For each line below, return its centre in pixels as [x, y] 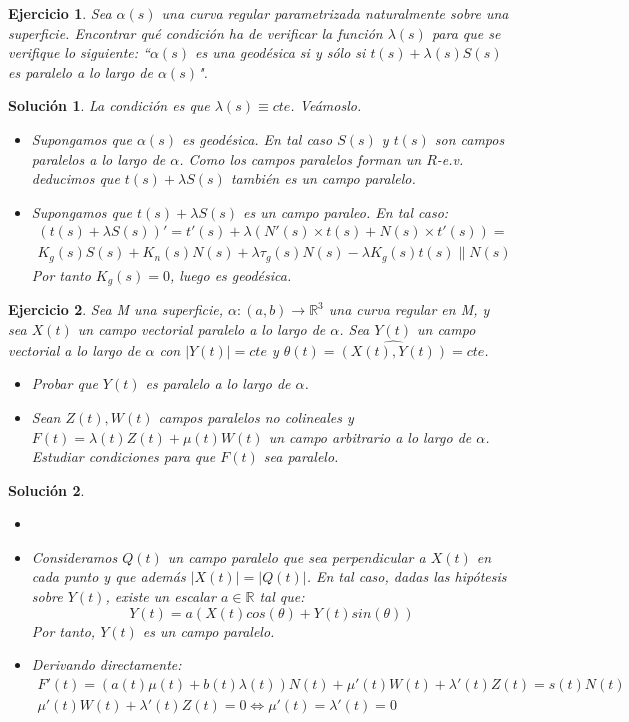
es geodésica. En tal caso [257, 138]
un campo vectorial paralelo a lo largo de [201, 328]
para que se [466, 32]
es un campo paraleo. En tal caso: [346, 211]
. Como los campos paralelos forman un [300, 158]
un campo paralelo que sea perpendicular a [296, 556]
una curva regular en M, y [409, 309]
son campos [469, 138]
